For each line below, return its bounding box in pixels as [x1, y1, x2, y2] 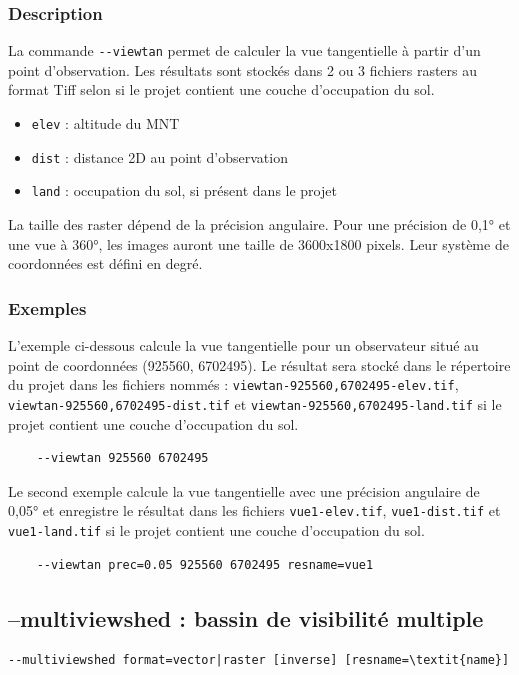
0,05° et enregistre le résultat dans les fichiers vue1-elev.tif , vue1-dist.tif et [8, 500, 501, 521]
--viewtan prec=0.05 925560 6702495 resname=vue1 [36, 557, 374, 572]
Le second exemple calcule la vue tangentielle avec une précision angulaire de [8, 480, 480, 501]
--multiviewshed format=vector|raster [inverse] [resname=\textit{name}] [8, 653, 510, 668]
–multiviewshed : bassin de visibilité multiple [8, 602, 484, 633]
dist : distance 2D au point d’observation [31, 146, 288, 167]
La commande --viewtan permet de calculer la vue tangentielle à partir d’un [8, 40, 481, 61]
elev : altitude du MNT [31, 113, 180, 134]
